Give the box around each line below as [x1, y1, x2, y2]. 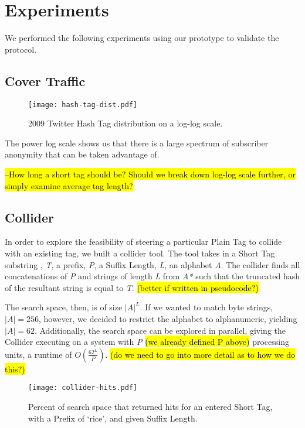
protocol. [5, 43, 37, 55]
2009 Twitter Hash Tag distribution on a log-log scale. [28, 117, 223, 129]
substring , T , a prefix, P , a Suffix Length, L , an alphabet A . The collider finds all [5, 258, 300, 271]
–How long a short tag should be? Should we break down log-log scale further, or [5, 167, 296, 180]
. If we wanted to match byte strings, [140, 301, 273, 313]
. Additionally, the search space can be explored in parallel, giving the [34, 324, 286, 336]
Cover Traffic [5, 71, 86, 90]
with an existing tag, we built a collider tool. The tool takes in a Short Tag [5, 246, 275, 259]
